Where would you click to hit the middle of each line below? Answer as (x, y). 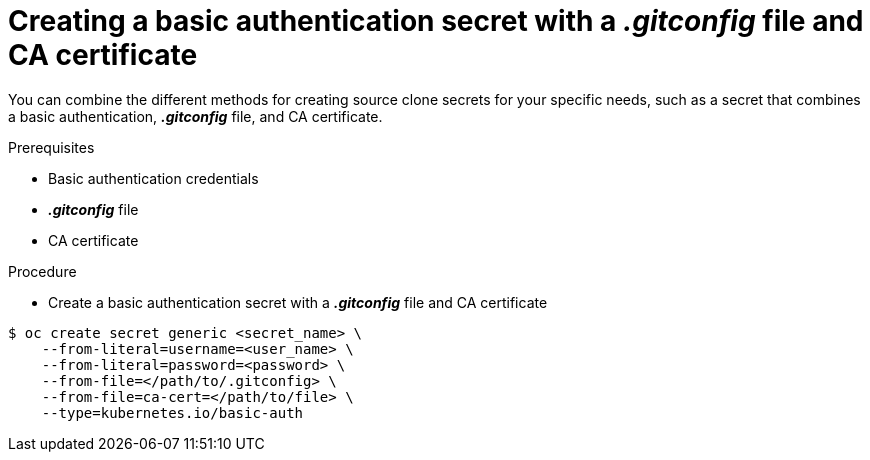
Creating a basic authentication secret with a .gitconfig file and (436, 21)
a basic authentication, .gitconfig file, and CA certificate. (195, 116)
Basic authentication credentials (153, 178)
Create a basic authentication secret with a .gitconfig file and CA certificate (298, 302)
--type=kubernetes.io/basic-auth (172, 412)
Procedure (42, 271)
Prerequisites (51, 147)
